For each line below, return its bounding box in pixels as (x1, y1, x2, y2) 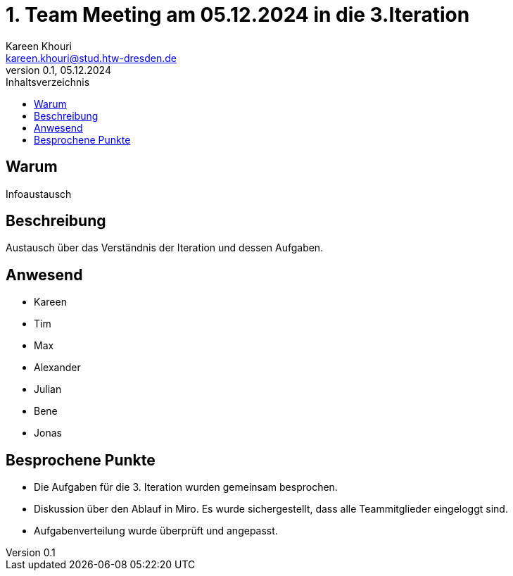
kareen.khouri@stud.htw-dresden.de (6, 51, 177, 64)
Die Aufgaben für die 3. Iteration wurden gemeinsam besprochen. (34, 481, 338, 494)
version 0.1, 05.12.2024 (6, 63, 111, 76)
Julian (34, 383, 62, 396)
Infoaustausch (6, 187, 72, 200)
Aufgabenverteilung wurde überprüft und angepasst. (34, 525, 278, 537)
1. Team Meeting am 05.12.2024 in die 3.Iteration (6, 3, 470, 27)
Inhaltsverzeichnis (6, 75, 90, 88)
